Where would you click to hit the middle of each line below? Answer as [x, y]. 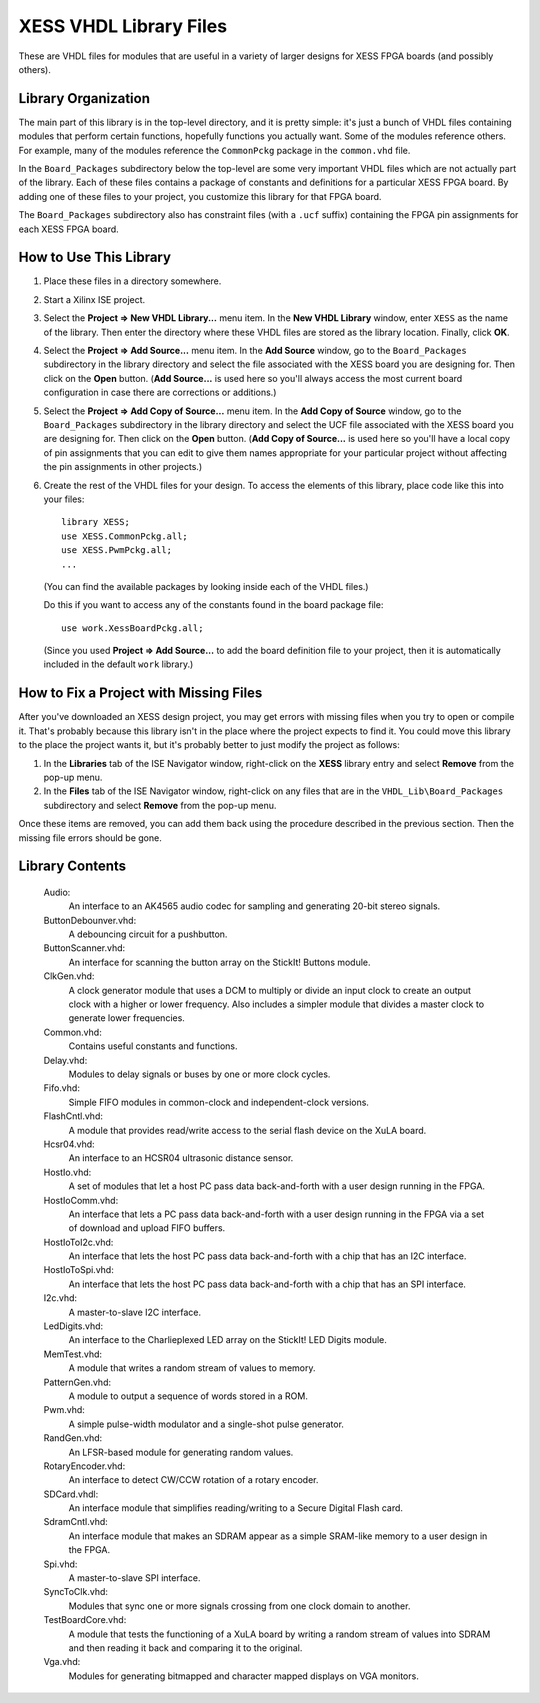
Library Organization [84, 98]
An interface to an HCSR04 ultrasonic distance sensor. [181, 1158]
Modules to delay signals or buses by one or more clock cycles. [199, 1074]
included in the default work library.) [118, 664]
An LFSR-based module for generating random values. [181, 1452]
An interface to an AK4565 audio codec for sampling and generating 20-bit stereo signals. [254, 906]
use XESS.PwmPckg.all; [117, 550]
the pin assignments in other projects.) [123, 467]
